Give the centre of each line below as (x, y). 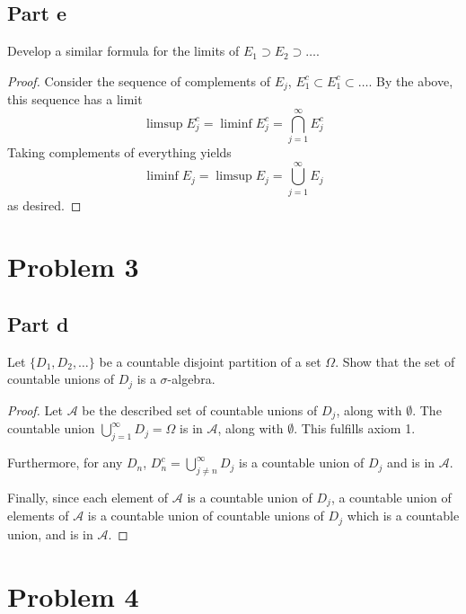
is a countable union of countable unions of (206, 516)
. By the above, (411, 80)
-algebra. (191, 379)
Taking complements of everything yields (119, 151)
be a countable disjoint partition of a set (210, 361)
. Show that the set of (395, 361)
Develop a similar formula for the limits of (123, 51)
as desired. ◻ (44, 205)
